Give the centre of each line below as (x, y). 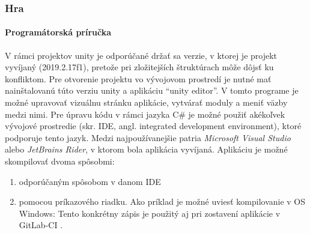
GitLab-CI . (41, 225)
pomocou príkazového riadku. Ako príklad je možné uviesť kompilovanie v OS (162, 201)
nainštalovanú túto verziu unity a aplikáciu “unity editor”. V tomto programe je (152, 90)
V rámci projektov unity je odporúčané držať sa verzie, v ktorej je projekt (141, 55)
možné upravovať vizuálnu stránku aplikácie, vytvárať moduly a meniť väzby (146, 102)
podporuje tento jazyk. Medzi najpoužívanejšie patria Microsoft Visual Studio (148, 137)
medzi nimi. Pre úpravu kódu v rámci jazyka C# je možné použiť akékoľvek (145, 114)
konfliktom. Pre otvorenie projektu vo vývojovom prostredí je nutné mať (138, 78)
